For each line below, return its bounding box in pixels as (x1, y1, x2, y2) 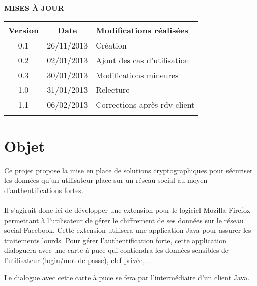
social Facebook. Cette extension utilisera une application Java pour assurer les (4, 225, 251, 235)
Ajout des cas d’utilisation (96, 54, 189, 66)
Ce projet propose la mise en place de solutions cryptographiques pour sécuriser (4, 164, 253, 175)
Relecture (96, 83, 130, 96)
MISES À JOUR (4, 3, 64, 13)
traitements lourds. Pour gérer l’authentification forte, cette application (4, 234, 226, 245)
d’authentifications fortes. (4, 184, 83, 195)
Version (8, 23, 39, 36)
